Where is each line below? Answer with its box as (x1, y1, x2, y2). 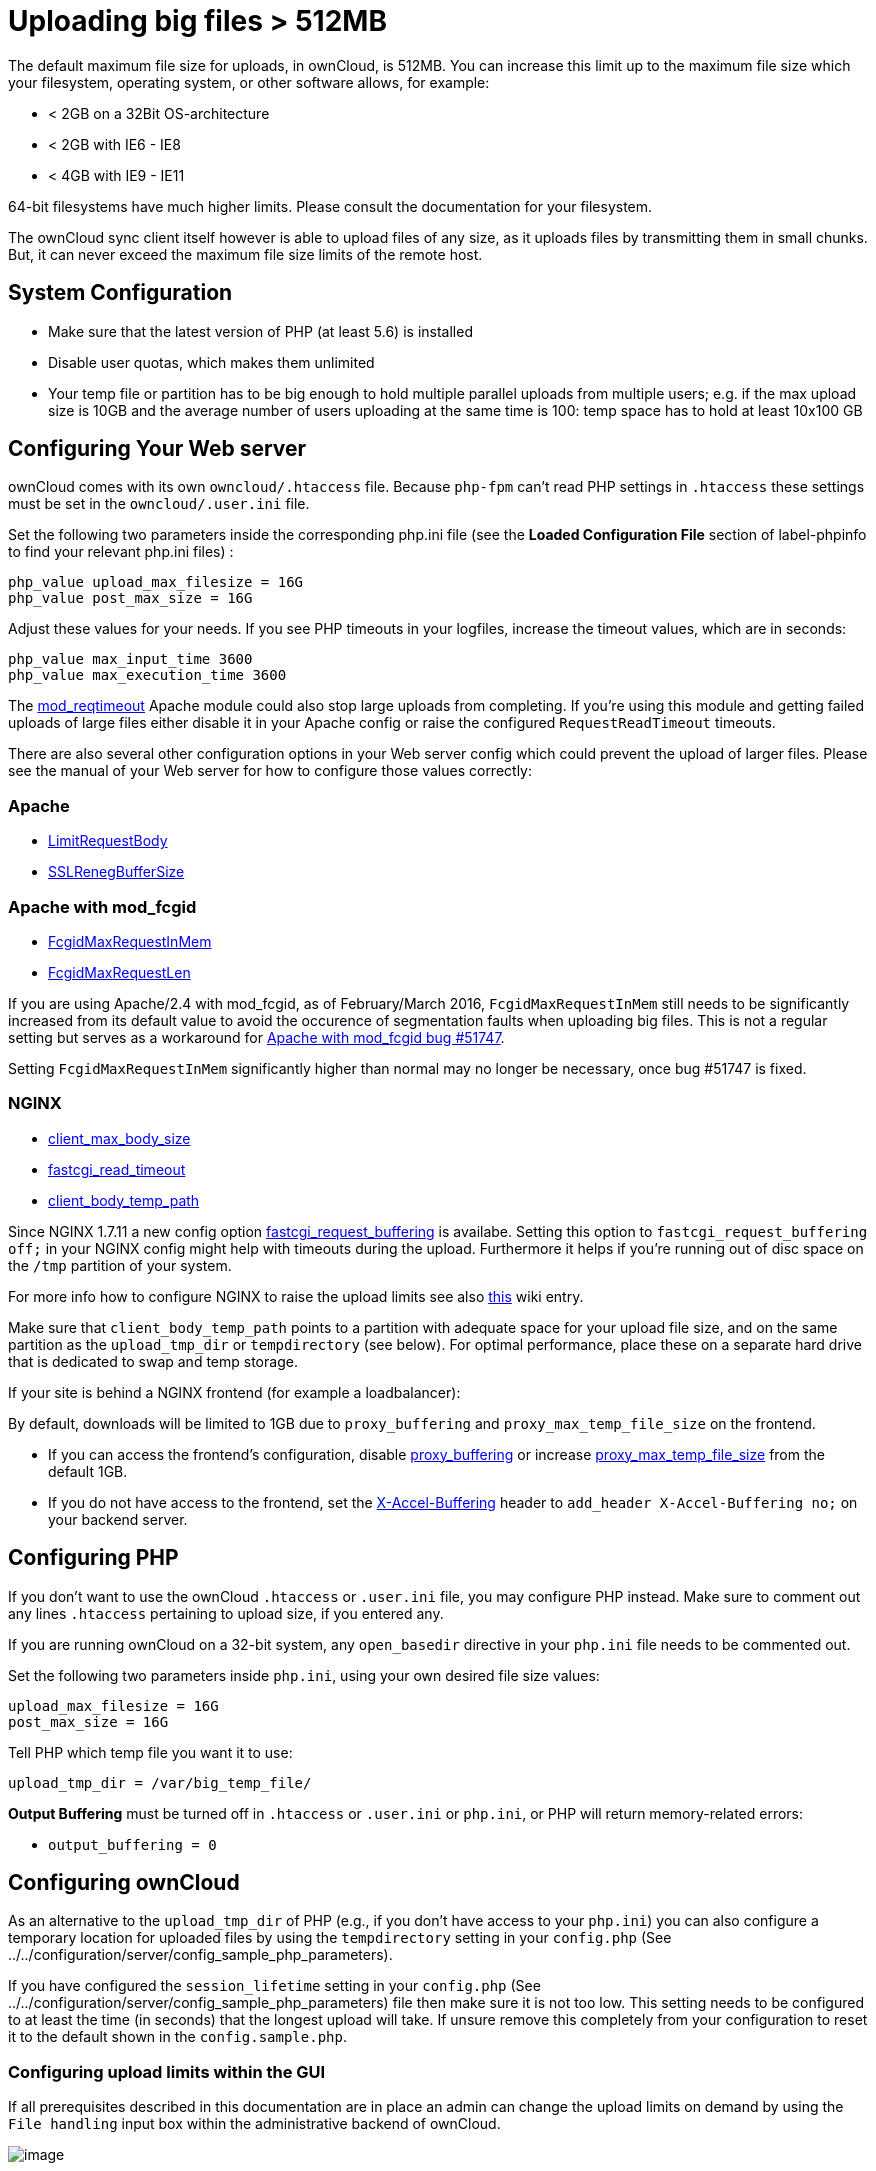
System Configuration (8, 280, 233, 306)
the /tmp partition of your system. (8, 1256, 232, 1274)
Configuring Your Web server (8, 436, 307, 462)
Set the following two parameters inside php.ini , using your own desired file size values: (8, 1666, 600, 1684)
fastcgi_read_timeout (48, 1160, 186, 1178)
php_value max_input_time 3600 (8, 651, 253, 668)
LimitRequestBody (48, 832, 168, 850)
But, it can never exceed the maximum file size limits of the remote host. (8, 245, 483, 263)
